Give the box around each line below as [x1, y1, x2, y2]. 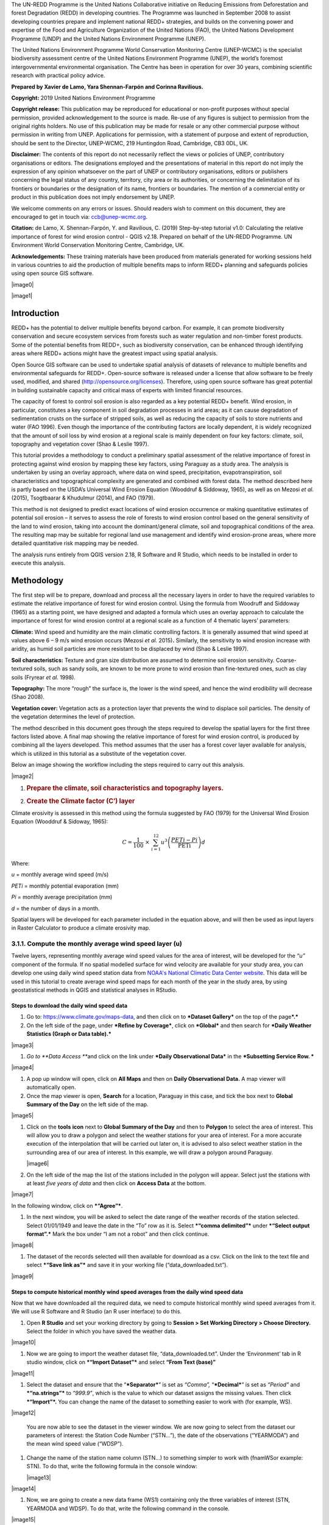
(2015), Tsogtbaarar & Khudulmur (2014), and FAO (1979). [11, 494, 155, 501]
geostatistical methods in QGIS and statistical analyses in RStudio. [11, 986, 177, 994]
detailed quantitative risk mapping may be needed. [11, 540, 139, 547]
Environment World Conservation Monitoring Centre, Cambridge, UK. [11, 242, 185, 249]
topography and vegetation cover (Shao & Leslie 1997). [11, 440, 149, 448]
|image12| [11, 1409, 36, 1416]
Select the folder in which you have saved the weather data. [26, 1327, 177, 1335]
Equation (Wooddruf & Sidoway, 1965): [11, 818, 108, 825]
